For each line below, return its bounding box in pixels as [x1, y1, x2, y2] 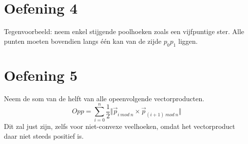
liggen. [178, 36, 198, 46]
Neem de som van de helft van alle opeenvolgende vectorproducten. [4, 93, 205, 103]
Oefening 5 [4, 65, 78, 85]
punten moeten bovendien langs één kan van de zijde [4, 36, 162, 46]
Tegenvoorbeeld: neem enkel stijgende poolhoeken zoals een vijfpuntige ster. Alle [4, 26, 245, 36]
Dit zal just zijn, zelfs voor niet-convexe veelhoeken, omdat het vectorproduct [4, 121, 235, 131]
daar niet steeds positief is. [4, 130, 84, 141]
